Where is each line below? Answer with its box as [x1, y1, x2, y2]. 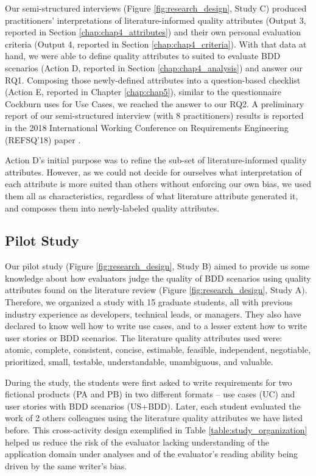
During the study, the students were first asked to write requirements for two [5, 375, 292, 388]
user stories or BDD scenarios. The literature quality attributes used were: [5, 331, 283, 344]
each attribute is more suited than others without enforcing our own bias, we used [5, 177, 312, 190]
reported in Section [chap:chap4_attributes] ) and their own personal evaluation [5, 26, 301, 38]
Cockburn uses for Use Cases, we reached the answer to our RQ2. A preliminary [5, 97, 304, 110]
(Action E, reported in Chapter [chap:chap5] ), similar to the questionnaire [5, 85, 282, 98]
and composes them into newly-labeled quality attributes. [5, 201, 220, 214]
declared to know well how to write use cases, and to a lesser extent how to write [5, 319, 307, 332]
